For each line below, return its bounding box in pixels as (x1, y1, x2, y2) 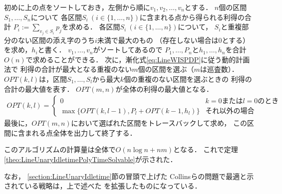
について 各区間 (30, 11, 82, 22)
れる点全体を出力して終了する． (31, 127, 137, 138)
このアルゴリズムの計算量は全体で (4, 144, 116, 155)
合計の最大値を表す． (4, 83, 74, 94)
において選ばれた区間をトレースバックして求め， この (71, 118, 248, 128)
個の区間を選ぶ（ (138, 64, 194, 74)
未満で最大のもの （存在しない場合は (97, 34, 219, 45)
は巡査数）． (200, 64, 239, 74)
